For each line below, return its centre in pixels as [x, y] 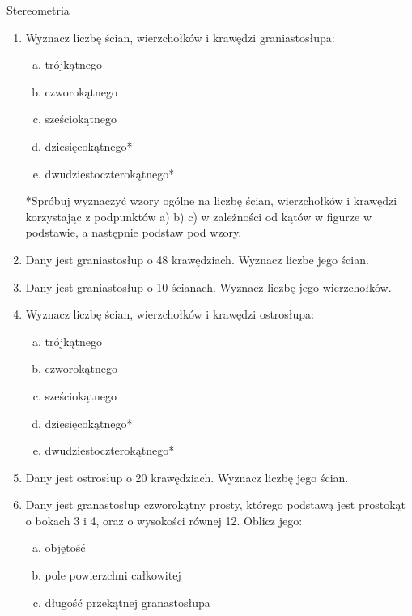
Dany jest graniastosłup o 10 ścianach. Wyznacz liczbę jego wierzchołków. [208, 287]
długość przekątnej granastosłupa [127, 602]
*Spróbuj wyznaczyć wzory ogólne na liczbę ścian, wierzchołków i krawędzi [211, 201]
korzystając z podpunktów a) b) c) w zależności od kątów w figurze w [198, 216]
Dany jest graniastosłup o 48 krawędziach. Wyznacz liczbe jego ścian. [197, 259]
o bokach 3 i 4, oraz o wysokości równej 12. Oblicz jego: [164, 520]
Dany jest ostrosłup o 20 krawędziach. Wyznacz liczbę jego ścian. [187, 477]
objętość [65, 548]
